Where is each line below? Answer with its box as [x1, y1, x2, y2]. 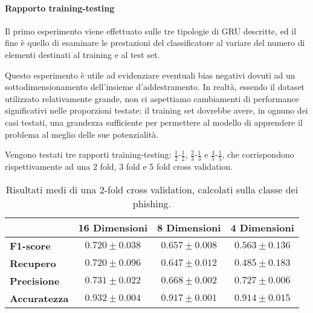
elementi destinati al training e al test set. [5, 48, 160, 60]
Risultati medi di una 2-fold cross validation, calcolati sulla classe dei [5, 182, 298, 197]
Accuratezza [10, 291, 69, 306]
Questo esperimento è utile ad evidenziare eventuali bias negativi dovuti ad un [5, 68, 295, 81]
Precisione [10, 274, 60, 288]
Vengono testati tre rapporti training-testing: [5, 148, 172, 161]
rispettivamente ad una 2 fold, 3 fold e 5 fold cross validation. [5, 160, 233, 173]
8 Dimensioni [157, 221, 221, 235]
